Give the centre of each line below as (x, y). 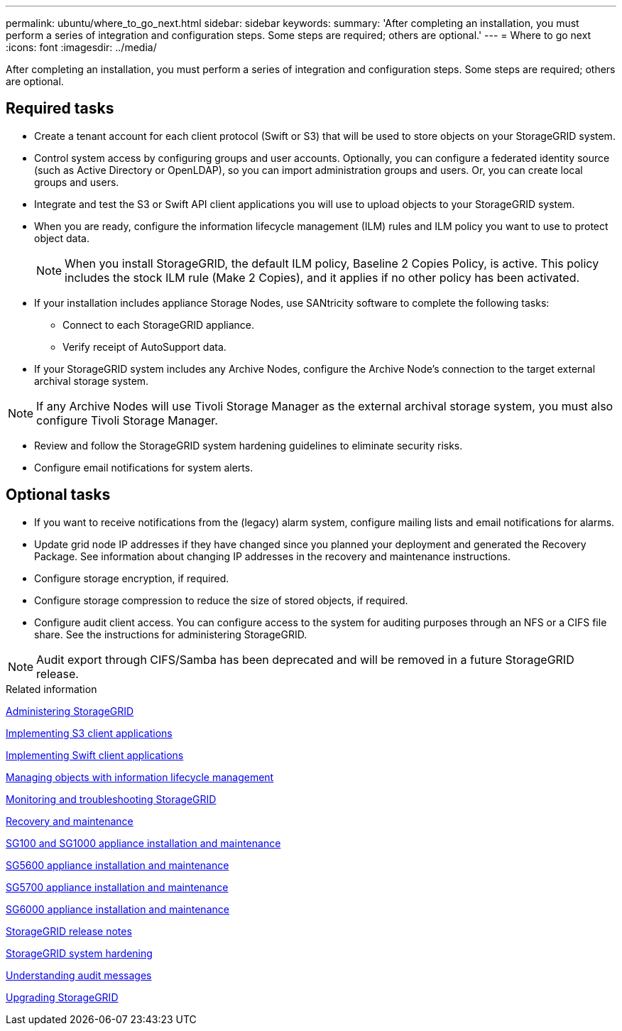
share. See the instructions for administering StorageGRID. (171, 634)
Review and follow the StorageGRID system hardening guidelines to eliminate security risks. (249, 445)
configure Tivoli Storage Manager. (127, 420)
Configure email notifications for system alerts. (144, 467)
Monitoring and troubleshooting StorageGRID (111, 799)
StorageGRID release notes (69, 931)
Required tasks (60, 109)
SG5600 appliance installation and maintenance (118, 865)
